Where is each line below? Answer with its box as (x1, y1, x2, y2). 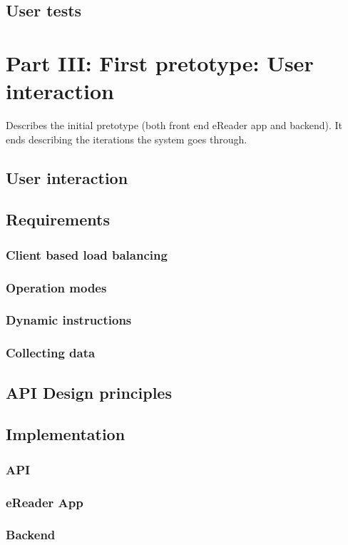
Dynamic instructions (6, 311, 132, 329)
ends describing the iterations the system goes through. (6, 131, 247, 146)
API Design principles (6, 381, 172, 403)
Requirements (6, 208, 110, 230)
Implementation (6, 423, 126, 445)
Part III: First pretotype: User (6, 48, 314, 77)
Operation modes (6, 278, 107, 296)
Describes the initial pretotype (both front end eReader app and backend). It (6, 118, 343, 133)
